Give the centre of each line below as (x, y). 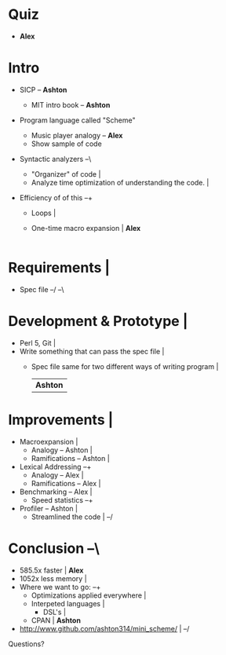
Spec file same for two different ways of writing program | (125, 366)
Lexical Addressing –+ (55, 467)
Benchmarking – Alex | (56, 492)
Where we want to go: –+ (60, 587)
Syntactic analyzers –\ (55, 159)
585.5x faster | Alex (51, 570)
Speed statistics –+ (62, 499)
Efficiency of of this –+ (56, 197)
